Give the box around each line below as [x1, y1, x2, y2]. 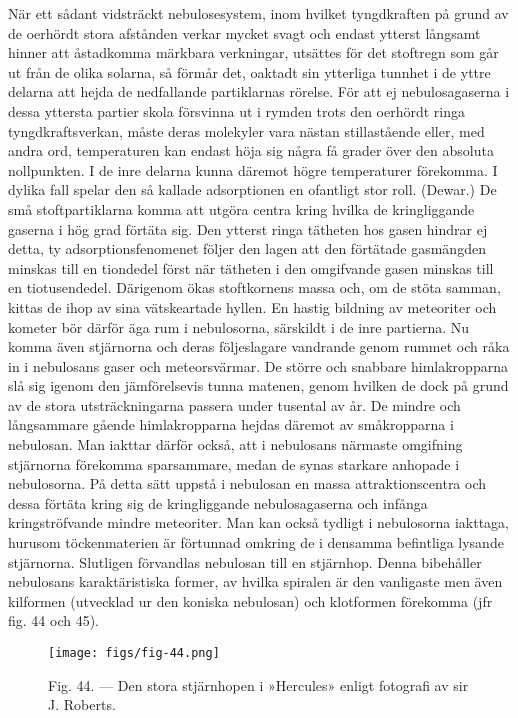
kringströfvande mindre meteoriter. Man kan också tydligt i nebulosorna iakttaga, [8, 512, 510, 533]
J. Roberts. [48, 694, 116, 715]
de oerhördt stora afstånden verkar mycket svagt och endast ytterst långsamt [8, 22, 481, 43]
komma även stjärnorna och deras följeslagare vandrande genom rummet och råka [8, 336, 510, 357]
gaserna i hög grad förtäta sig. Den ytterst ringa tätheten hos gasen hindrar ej [8, 218, 488, 239]
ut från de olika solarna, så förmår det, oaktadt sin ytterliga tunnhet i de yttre [8, 61, 491, 82]
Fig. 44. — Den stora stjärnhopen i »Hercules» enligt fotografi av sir [48, 674, 469, 695]
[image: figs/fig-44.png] [48, 646, 220, 660]
